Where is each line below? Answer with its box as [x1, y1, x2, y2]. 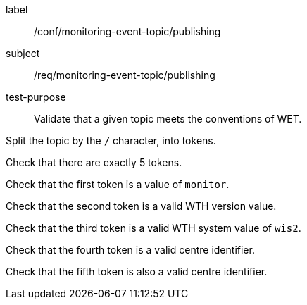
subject [6, 47, 40, 59]
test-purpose [6, 91, 66, 103]
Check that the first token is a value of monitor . [6, 178, 230, 190]
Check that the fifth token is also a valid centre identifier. [6, 266, 268, 278]
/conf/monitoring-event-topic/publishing [34, 25, 221, 37]
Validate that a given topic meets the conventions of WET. [34, 113, 302, 125]
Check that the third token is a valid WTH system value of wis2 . [6, 222, 301, 234]
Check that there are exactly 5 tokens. [6, 156, 182, 168]
